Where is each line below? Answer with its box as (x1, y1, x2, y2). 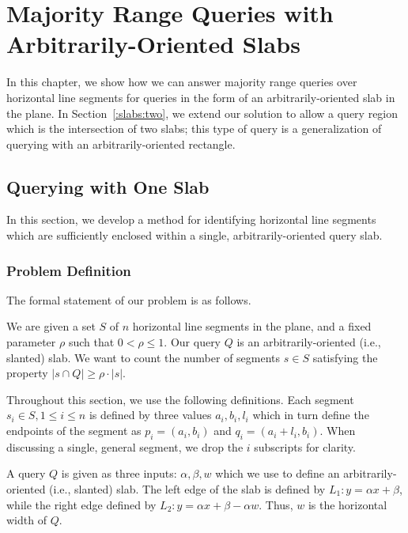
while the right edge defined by (6, 496, 157, 512)
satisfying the (312, 349, 378, 365)
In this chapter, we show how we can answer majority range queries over (6, 74, 357, 90)
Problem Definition (6, 260, 131, 280)
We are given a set (6, 318, 96, 335)
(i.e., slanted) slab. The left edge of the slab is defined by (49, 481, 326, 497)
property (6, 365, 48, 381)
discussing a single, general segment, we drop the (6, 438, 244, 455)
